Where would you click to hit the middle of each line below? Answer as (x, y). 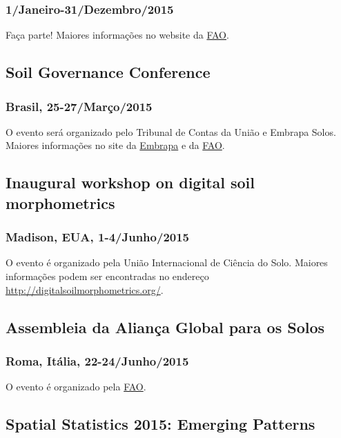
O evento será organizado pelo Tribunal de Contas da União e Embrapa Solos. (171, 131)
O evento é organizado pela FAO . (76, 387)
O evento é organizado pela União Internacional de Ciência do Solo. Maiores (167, 262)
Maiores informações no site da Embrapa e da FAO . (115, 145)
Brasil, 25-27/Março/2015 (79, 106)
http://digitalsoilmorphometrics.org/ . (85, 289)
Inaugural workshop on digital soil (130, 182)
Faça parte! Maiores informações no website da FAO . (117, 35)
